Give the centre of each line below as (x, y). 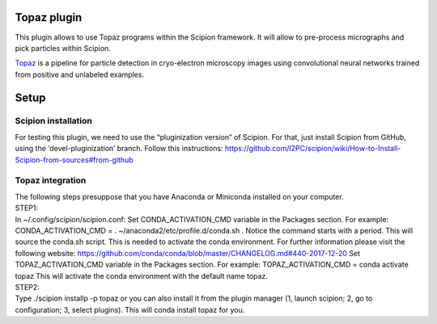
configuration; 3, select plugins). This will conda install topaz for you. (130, 309)
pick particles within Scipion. (63, 48)
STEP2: (27, 287)
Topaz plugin (49, 17)
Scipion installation (53, 121)
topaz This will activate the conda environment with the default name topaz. (142, 276)
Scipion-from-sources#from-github (74, 160)
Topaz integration (51, 180)
